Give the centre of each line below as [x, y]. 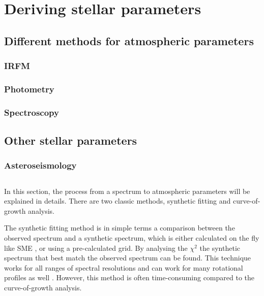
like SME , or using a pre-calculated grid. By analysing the [96, 248]
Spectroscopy [32, 112]
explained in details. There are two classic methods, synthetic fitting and [118, 201]
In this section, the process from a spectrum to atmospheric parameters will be [127, 191]
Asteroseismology [40, 165]
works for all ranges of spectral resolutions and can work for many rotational [124, 267]
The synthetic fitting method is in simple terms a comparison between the [120, 228]
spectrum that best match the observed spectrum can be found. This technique [128, 258]
